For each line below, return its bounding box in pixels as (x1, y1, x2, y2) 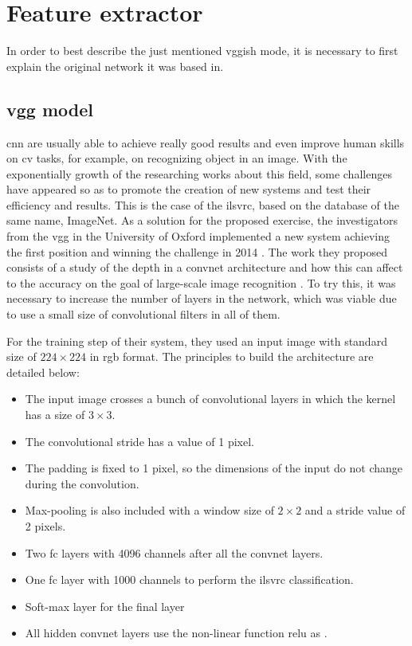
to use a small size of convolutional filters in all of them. (6, 306, 281, 323)
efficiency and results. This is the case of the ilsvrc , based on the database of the (6, 196, 399, 213)
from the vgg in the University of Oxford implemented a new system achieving (6, 228, 390, 245)
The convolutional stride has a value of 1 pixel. (25, 433, 254, 449)
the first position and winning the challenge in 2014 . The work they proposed (6, 243, 387, 260)
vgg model (6, 96, 93, 121)
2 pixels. (25, 517, 66, 534)
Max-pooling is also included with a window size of (25, 502, 274, 519)
